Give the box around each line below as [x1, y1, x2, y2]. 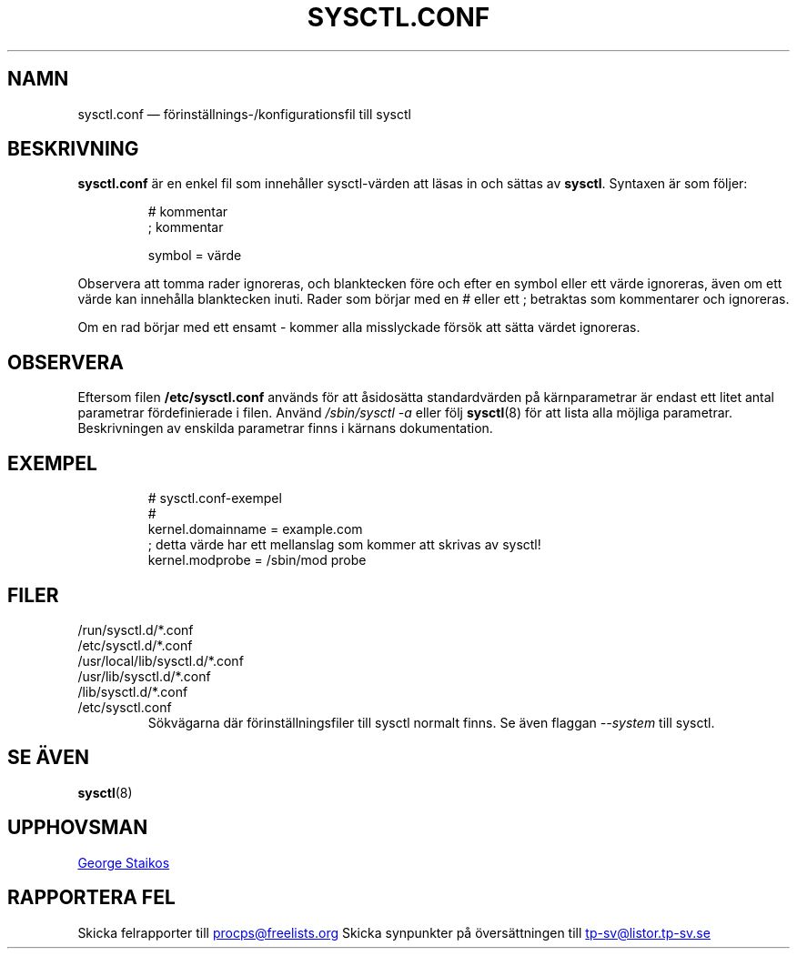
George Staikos [77, 854, 170, 870]
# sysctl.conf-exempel [147, 490, 282, 507]
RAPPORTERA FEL [7, 886, 176, 910]
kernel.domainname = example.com [147, 521, 363, 538]
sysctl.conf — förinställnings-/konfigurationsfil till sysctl [77, 106, 411, 122]
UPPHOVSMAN [7, 816, 148, 840]
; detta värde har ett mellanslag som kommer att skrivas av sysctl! [147, 537, 541, 553]
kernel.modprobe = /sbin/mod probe [147, 552, 367, 569]
